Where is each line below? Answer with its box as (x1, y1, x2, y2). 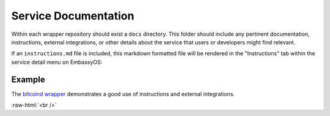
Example (11, 74, 45, 84)
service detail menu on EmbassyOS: (11, 58, 103, 66)
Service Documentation (11, 9, 134, 22)
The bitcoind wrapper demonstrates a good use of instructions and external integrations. (11, 90, 235, 97)
